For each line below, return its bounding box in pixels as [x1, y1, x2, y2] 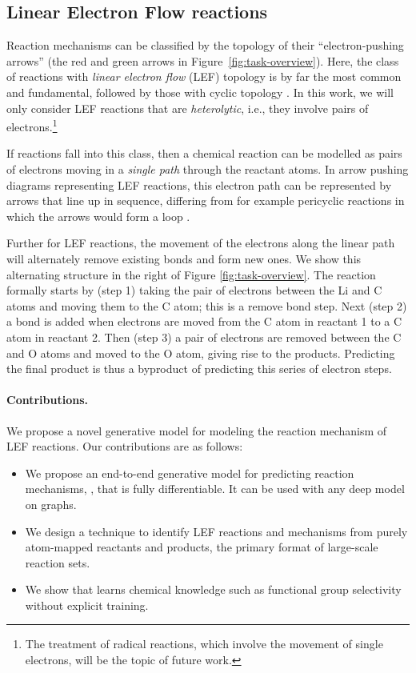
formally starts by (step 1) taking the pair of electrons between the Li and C [6, 282, 382, 298]
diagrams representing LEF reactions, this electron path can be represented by [6, 176, 392, 193]
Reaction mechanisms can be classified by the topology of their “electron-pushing [6, 37, 404, 54]
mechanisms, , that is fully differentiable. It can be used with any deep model [25, 480, 405, 497]
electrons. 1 [6, 116, 58, 134]
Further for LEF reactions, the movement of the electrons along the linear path [6, 234, 395, 251]
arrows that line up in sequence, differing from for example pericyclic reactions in [6, 192, 405, 209]
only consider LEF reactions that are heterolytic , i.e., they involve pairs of [6, 99, 369, 116]
